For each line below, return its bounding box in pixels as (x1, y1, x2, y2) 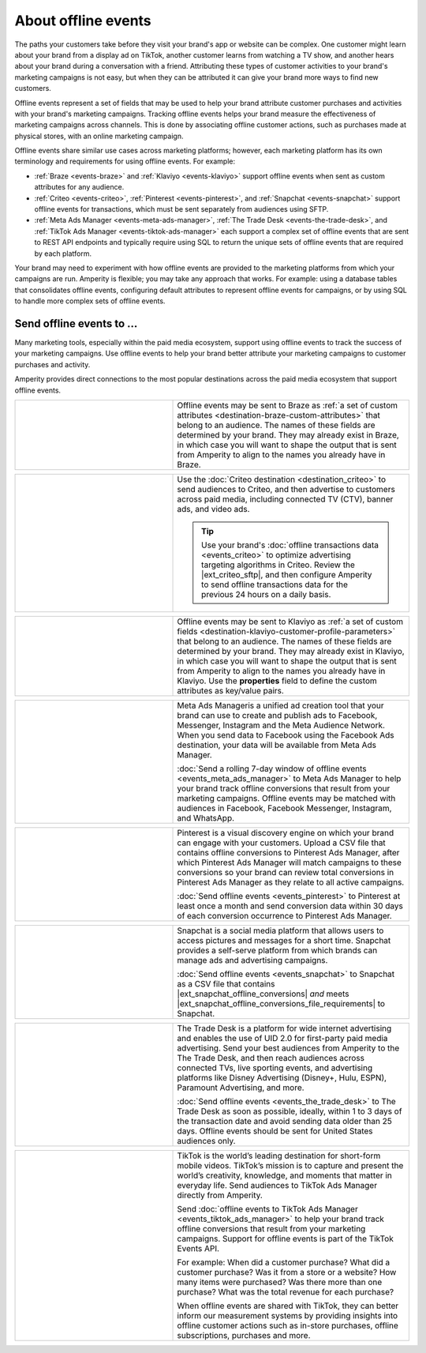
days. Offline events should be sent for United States (177, 1126, 374, 1137)
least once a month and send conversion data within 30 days (177, 900, 404, 911)
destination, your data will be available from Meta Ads (177, 739, 376, 750)
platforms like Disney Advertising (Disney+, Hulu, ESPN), (177, 1073, 387, 1083)
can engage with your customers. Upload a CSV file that (177, 837, 386, 848)
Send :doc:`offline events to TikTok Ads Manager (177, 1204, 358, 1214)
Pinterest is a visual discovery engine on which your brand (177, 828, 394, 838)
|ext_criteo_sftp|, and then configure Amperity (201, 569, 372, 580)
